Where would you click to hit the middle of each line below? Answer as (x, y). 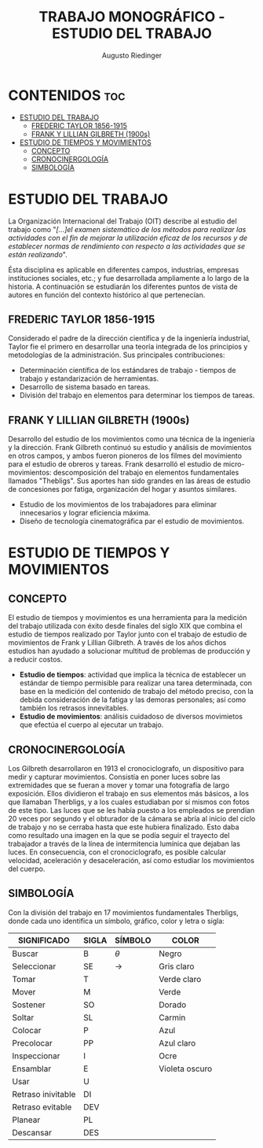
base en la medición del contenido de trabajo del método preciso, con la (136, 692)
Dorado (173, 1005)
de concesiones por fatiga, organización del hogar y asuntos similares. (122, 489)
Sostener (29, 1005)
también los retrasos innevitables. (74, 708)
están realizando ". (38, 254)
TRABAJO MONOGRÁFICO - (132, 17)
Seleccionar (34, 966)
